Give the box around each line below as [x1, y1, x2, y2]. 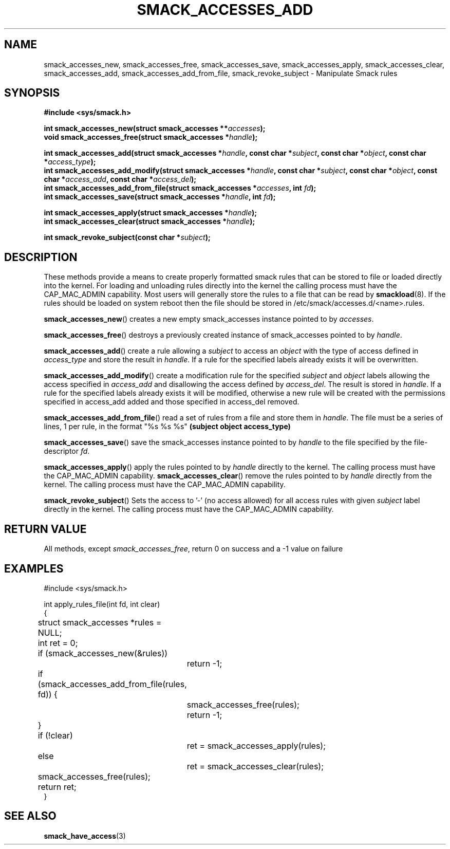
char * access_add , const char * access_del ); [44, 175, 197, 184]
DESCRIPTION [4, 250, 78, 264]
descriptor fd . [44, 447, 90, 456]
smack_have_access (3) [44, 831, 126, 840]
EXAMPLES [4, 562, 64, 575]
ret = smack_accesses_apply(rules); [186, 740, 326, 751]
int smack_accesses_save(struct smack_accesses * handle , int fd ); [44, 192, 276, 201]
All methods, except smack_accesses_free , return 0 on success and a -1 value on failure [44, 544, 343, 553]
